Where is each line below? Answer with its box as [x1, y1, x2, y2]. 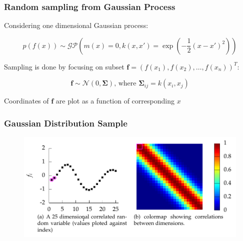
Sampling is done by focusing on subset [4, 61, 124, 71]
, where [114, 80, 136, 87]
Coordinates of [4, 95, 49, 106]
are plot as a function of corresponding [55, 95, 174, 106]
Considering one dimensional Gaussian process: [4, 20, 148, 30]
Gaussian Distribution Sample [4, 116, 127, 129]
